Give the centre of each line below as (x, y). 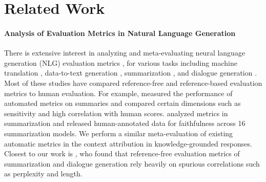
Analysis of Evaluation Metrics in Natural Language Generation (120, 33)
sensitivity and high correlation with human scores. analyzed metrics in (116, 113)
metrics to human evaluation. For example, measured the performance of (118, 93)
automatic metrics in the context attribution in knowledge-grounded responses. (128, 143)
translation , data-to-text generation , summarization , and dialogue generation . (131, 73)
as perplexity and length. (43, 174)
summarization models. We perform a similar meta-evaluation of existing (119, 133)
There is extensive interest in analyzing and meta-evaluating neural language (125, 53)
